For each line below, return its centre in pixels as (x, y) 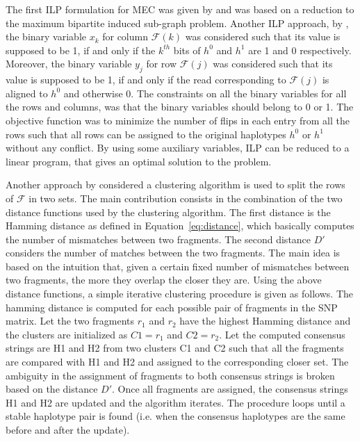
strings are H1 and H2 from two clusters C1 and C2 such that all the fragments (175, 348)
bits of (187, 50)
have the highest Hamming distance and (265, 321)
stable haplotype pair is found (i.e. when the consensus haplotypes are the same (175, 416)
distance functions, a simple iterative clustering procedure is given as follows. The (180, 294)
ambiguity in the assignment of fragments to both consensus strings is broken (170, 375)
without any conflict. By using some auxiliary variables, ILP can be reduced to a (178, 148)
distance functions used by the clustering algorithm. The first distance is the (168, 212)
